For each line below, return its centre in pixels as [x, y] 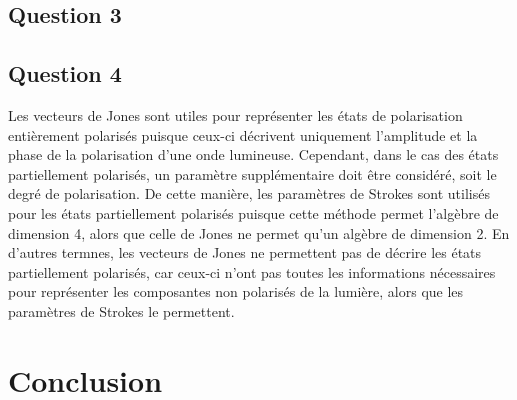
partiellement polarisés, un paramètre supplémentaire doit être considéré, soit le [252, 173]
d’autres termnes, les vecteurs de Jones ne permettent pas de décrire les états [245, 252]
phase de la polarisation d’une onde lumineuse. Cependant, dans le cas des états [253, 154]
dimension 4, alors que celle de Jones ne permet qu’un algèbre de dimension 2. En [259, 232]
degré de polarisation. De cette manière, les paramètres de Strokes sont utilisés [249, 193]
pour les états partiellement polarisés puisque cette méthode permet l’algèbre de [253, 212]
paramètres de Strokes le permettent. [121, 310]
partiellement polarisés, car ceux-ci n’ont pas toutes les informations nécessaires [252, 271]
